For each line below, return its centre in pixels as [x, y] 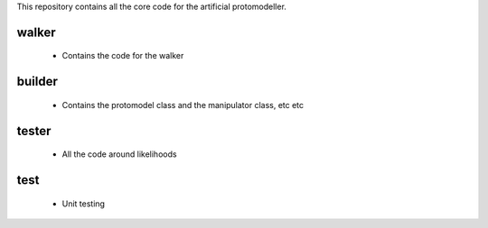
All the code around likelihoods [119, 154]
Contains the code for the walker [123, 56]
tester [34, 131]
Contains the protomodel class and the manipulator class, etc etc [183, 105]
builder [37, 82]
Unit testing [84, 204]
